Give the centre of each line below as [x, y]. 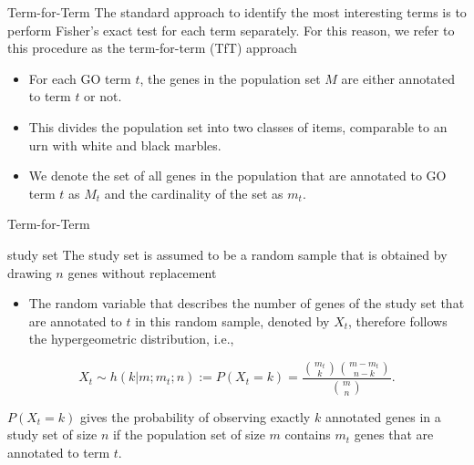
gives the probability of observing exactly [196, 416]
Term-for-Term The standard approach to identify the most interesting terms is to [237, 12]
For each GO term [80, 78]
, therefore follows [398, 320]
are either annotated [398, 78]
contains [308, 434]
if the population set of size [189, 434]
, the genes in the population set [230, 78]
